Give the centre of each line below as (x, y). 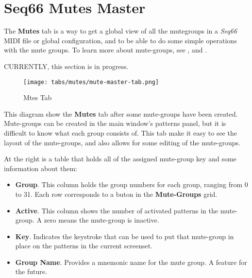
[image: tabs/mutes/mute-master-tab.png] (91, 82)
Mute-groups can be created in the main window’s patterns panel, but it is (115, 123)
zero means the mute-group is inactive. (101, 220)
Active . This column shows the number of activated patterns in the (117, 210)
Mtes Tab (38, 97)
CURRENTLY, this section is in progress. (66, 66)
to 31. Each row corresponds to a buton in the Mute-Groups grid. (116, 194)
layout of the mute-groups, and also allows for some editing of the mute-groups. (122, 142)
